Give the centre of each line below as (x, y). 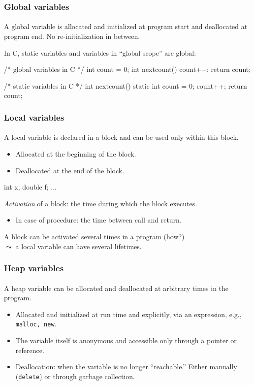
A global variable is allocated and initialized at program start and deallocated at (126, 26)
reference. (30, 350)
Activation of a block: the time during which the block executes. (101, 203)
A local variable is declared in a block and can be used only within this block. (121, 137)
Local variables (34, 117)
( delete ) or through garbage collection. (75, 376)
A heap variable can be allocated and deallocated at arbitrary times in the (116, 288)
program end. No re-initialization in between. (72, 36)
